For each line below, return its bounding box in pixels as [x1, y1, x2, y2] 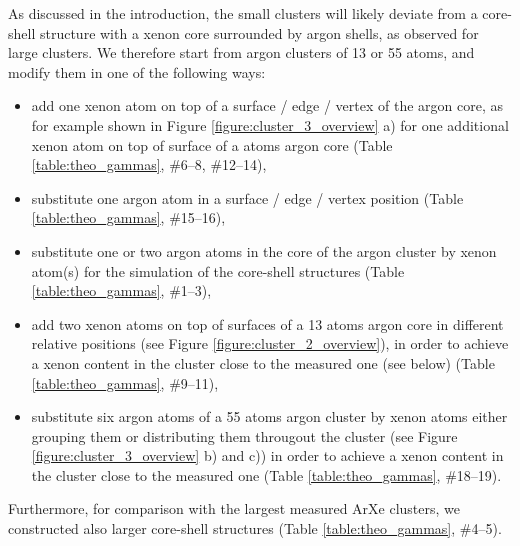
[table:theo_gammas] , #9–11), [31, 372, 219, 393]
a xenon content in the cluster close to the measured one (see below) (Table [31, 352, 495, 373]
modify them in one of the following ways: [8, 61, 266, 82]
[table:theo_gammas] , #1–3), [31, 280, 212, 301]
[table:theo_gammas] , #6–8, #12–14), [31, 154, 267, 175]
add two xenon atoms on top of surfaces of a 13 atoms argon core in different [31, 313, 504, 334]
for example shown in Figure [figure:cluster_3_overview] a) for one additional [31, 114, 509, 135]
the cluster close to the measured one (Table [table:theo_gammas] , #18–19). [31, 464, 502, 485]
